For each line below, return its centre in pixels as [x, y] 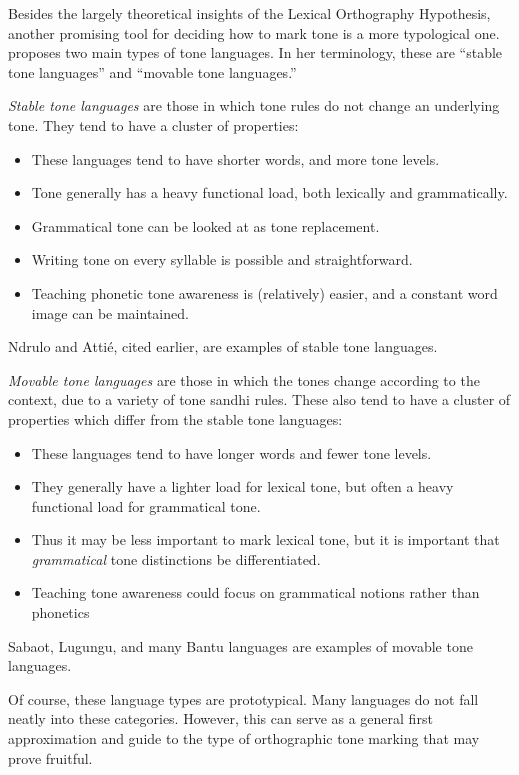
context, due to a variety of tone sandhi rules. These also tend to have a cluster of [259, 399]
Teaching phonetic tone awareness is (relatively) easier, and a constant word [264, 292]
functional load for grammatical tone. [146, 505]
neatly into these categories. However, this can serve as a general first [220, 718]
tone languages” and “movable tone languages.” [152, 71]
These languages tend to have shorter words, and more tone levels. [235, 158]
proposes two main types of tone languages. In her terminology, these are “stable [255, 52]
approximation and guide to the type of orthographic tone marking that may [244, 738]
